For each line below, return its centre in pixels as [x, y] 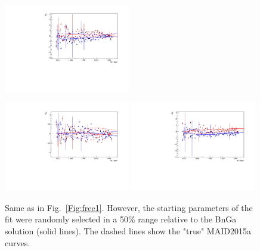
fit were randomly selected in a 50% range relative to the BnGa [121, 219]
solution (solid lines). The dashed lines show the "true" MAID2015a [128, 231]
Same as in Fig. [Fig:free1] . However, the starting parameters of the [129, 207]
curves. [18, 242]
